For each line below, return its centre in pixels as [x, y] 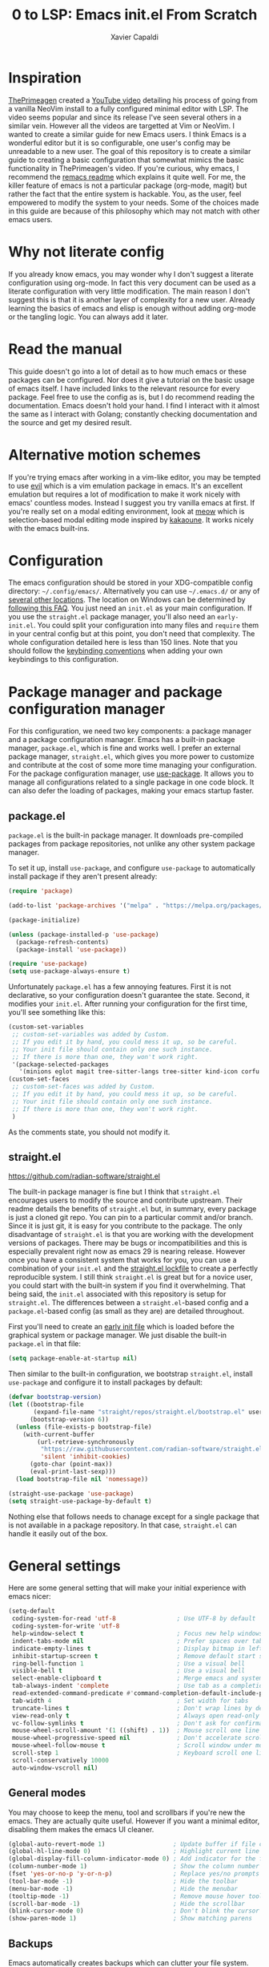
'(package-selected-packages [60, 1065]
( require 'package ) [41, 891]
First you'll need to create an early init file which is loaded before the [121, 1327]
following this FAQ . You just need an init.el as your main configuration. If [130, 608]
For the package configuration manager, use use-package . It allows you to [131, 774]
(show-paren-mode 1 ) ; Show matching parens [130, 1919]
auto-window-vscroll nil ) [55, 1768]
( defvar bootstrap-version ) [55, 1397]
